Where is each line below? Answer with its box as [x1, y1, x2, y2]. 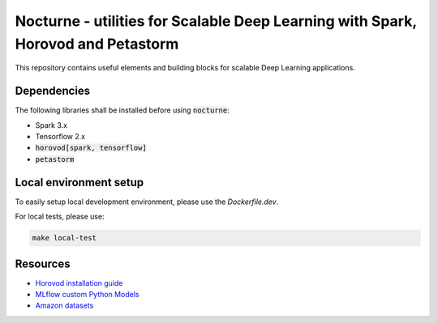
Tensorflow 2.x [35, 132, 85, 142]
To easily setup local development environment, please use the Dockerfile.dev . [15, 197, 279, 206]
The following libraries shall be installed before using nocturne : [15, 105, 230, 115]
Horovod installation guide [35, 278, 123, 287]
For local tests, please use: [15, 211, 105, 222]
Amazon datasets [35, 300, 94, 311]
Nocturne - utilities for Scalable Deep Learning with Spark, [15, 12, 417, 30]
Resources [15, 257, 71, 270]
